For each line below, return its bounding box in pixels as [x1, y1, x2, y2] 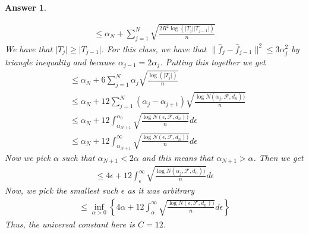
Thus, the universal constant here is [5, 217, 135, 230]
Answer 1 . [5, 1, 46, 13]
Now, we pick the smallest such [5, 184, 118, 197]
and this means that [141, 151, 214, 163]
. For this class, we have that [101, 42, 207, 55]
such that [61, 151, 95, 163]
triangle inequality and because [5, 55, 115, 68]
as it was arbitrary [127, 184, 195, 197]
